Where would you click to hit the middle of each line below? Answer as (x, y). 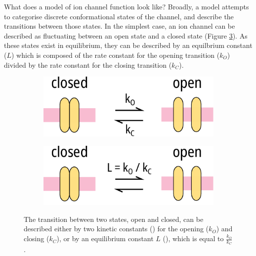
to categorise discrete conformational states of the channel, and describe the (119, 16)
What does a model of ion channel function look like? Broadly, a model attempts (127, 6)
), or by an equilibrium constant (105, 238)
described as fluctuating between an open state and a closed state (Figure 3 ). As (126, 35)
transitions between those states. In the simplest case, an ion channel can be (120, 26)
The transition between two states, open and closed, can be (114, 219)
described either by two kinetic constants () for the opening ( (116, 229)
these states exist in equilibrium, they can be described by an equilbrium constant (128, 45)
